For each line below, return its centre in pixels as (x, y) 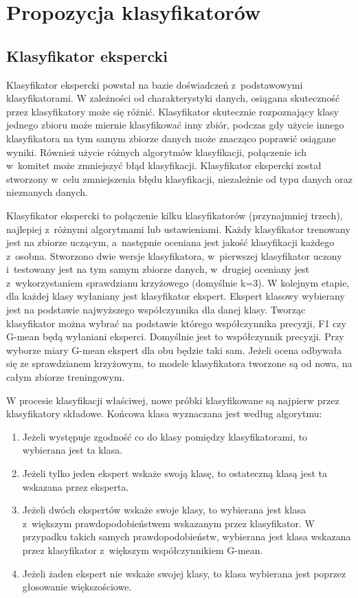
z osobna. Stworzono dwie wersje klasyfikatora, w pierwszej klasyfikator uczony (174, 255)
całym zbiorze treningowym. (66, 377)
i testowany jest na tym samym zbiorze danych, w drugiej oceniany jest (158, 269)
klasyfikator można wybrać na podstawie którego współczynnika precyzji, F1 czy (176, 323)
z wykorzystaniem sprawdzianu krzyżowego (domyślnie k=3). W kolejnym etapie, (178, 282)
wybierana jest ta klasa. (72, 450)
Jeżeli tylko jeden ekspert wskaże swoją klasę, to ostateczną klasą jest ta (175, 473)
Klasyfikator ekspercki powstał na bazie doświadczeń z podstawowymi (155, 84)
